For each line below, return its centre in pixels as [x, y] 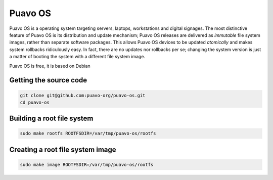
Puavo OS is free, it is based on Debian [50, 66]
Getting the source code [48, 80]
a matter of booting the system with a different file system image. [77, 57]
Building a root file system [51, 119]
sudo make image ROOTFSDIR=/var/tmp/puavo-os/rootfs [87, 165]
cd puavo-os [35, 102]
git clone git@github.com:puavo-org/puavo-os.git [83, 95]
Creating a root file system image [63, 149]
